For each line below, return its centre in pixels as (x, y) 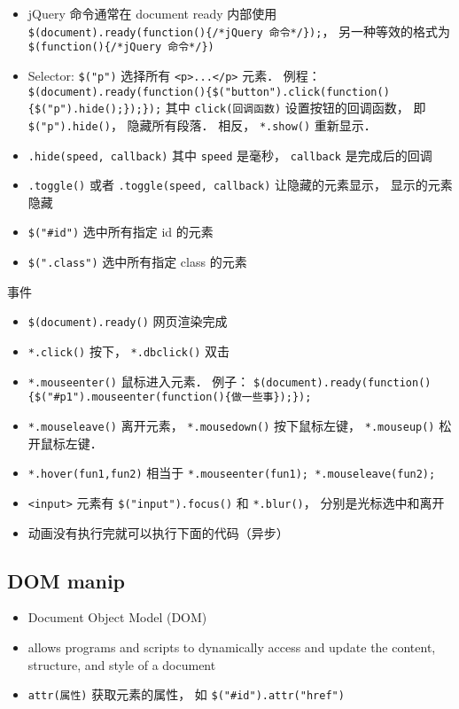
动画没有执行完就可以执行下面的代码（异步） (158, 532)
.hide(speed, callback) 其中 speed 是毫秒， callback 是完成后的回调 (230, 155)
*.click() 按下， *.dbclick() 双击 (128, 351)
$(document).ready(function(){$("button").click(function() (209, 92)
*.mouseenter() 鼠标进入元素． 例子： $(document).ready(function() (229, 381)
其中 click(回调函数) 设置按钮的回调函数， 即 (296, 108)
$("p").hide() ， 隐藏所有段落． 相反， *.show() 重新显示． (202, 125)
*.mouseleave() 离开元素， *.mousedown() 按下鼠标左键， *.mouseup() (231, 425)
